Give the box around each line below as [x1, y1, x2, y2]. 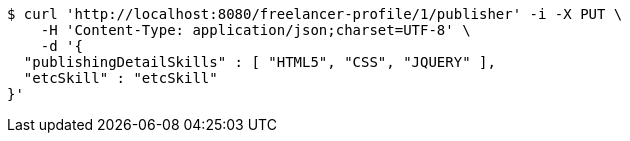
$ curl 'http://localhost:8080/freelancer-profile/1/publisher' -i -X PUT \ [7, 6, 623, 22]
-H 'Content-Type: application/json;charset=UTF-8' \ [40, 22, 471, 38]
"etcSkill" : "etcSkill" [23, 70, 218, 86]
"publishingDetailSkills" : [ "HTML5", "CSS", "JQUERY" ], [23, 54, 496, 70]
